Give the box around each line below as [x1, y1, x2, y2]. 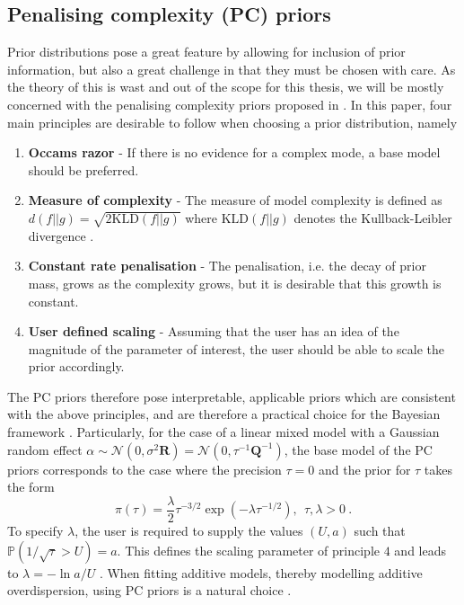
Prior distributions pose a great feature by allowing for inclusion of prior [7, 42, 406, 61]
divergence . [28, 226, 94, 245]
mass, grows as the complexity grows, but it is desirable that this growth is [28, 273, 442, 292]
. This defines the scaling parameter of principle [117, 540, 381, 559]
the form [7, 477, 55, 496]
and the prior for [318, 459, 411, 478]
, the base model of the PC [284, 440, 433, 458]
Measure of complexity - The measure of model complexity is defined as [28, 191, 442, 209]
